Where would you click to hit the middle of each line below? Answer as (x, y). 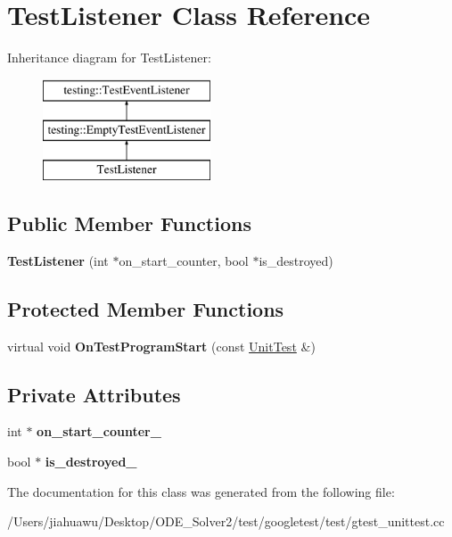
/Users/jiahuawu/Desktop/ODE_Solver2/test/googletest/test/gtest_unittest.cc (226, 521)
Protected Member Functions (146, 308)
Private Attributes (94, 394)
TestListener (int (58, 260)
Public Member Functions (129, 223)
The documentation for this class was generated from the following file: (201, 491)
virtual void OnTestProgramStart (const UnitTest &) (161, 346)
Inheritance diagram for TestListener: (109, 58)
